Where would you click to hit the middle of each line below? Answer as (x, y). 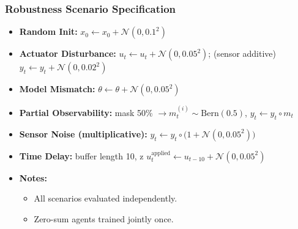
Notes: (33, 177)
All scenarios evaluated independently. (106, 198)
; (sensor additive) (242, 53)
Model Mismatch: (57, 89)
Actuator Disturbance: (68, 53)
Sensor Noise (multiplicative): (83, 133)
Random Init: (48, 31)
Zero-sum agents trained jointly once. (104, 219)
